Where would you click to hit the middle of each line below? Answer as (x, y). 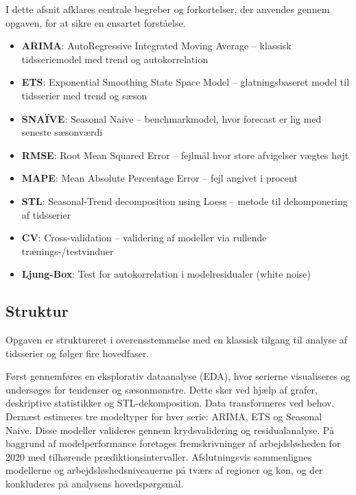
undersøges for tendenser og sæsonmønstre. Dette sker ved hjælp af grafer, (162, 389)
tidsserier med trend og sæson (84, 95)
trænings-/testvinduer (68, 251)
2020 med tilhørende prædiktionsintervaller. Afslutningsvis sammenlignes (159, 456)
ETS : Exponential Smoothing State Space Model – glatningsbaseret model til (186, 82)
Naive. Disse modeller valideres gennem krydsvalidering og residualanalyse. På (170, 430)
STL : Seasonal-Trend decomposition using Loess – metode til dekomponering (185, 201)
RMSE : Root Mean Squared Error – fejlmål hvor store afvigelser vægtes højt (185, 155)
